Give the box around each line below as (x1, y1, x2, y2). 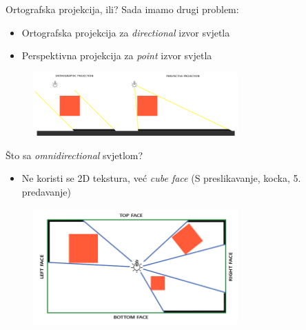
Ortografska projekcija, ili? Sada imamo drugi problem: (6, 2, 239, 16)
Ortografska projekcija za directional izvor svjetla (21, 25, 230, 39)
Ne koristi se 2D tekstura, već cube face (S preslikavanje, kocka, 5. (21, 171, 301, 185)
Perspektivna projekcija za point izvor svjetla (21, 48, 212, 63)
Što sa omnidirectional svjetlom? (6, 147, 143, 162)
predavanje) (21, 184, 72, 198)
